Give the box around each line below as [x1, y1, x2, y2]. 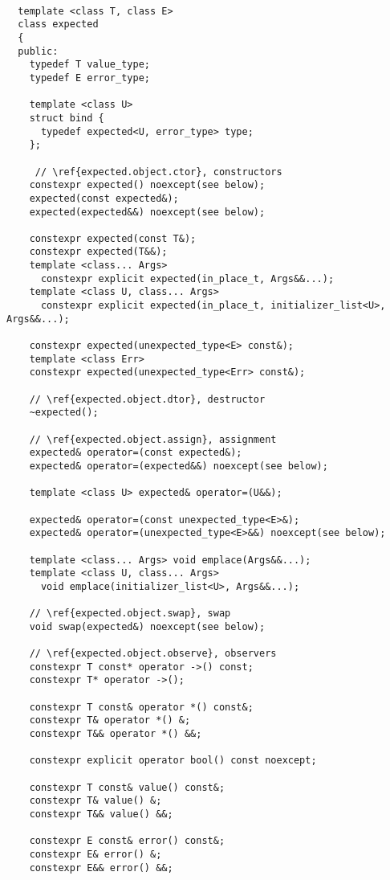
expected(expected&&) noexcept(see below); [29, 206, 266, 218]
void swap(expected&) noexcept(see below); [29, 620, 266, 632]
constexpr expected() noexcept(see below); [29, 179, 266, 191]
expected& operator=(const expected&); [29, 447, 242, 459]
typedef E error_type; [29, 72, 150, 84]
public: [18, 45, 59, 57]
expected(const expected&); [29, 192, 179, 204]
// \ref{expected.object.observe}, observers [29, 648, 277, 660]
